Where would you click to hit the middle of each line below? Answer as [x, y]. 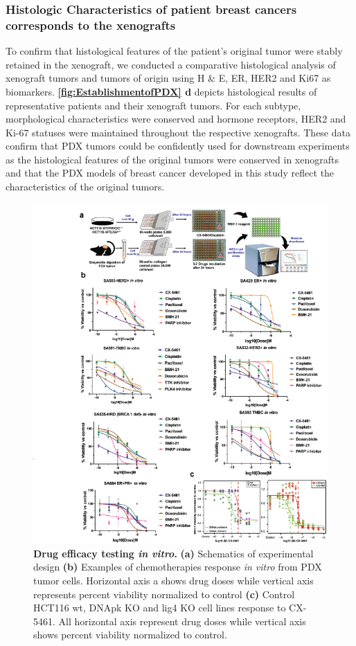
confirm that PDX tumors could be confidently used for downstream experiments [178, 146]
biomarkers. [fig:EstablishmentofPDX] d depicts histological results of [161, 91]
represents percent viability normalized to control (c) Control [164, 594]
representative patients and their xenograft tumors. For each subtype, [153, 105]
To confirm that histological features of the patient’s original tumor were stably [174, 51]
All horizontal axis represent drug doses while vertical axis [182, 621]
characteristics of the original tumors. [85, 187]
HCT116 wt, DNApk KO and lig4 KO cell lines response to [160, 608]
